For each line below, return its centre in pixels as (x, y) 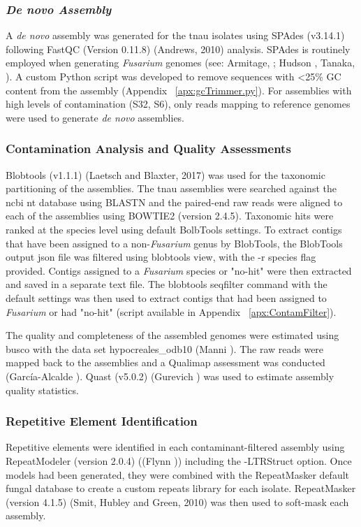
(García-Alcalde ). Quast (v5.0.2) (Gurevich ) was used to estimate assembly (170, 376)
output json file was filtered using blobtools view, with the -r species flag (161, 257)
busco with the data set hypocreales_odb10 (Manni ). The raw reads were (165, 348)
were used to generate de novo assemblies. (95, 117)
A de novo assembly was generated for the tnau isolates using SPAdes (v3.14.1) (175, 35)
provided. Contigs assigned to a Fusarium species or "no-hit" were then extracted (179, 270)
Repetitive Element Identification (102, 421)
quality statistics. (42, 390)
